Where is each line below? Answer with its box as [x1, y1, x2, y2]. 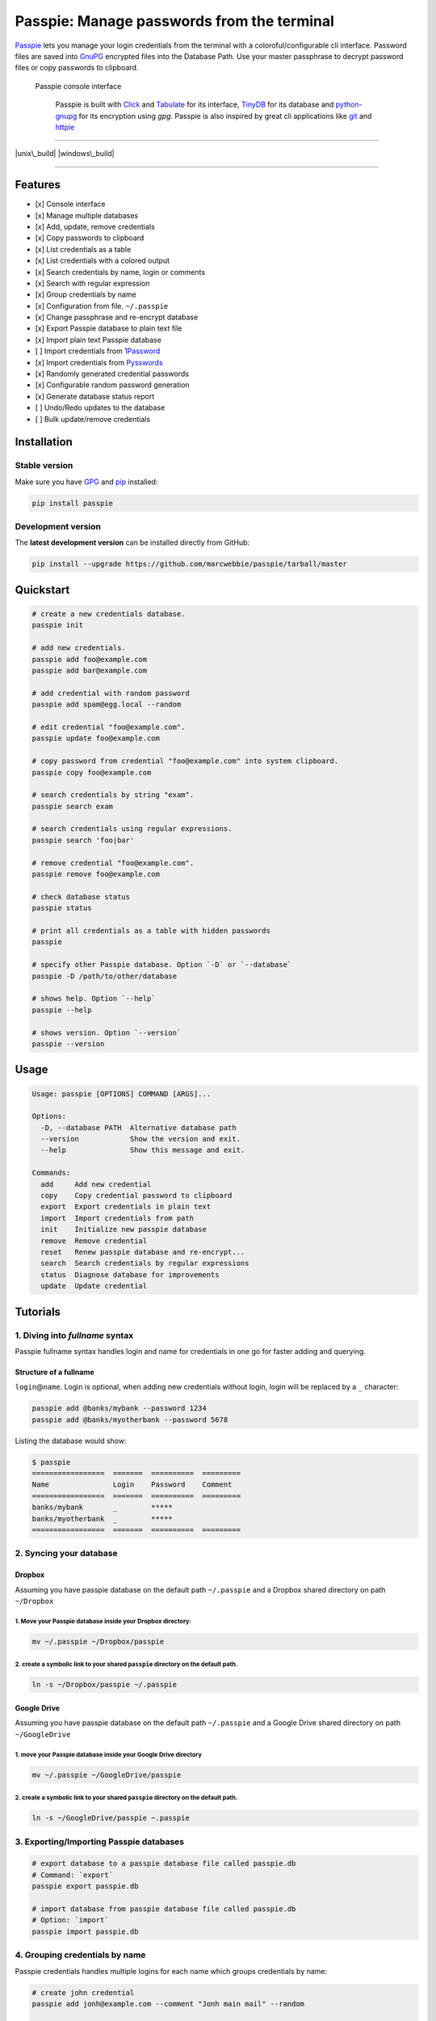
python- [335, 99, 363, 109]
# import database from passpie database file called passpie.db [31, 1905, 296, 1913]
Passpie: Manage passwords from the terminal [15, 12, 335, 30]
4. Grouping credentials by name [15, 1949, 146, 1960]
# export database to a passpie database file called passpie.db [31, 1859, 296, 1868]
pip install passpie [31, 498, 113, 508]
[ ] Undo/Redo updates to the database [35, 403, 166, 412]
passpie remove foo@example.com [31, 870, 161, 879]
